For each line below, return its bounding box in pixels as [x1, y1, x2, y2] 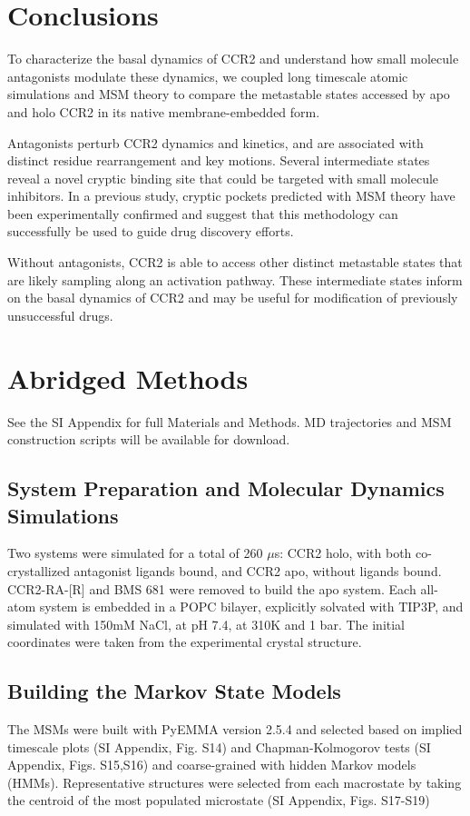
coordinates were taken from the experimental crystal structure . [7, 632, 362, 652]
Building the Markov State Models [7, 677, 341, 705]
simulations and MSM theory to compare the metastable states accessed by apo [7, 85, 450, 104]
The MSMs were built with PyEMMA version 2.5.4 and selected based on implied [7, 720, 463, 739]
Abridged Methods [7, 359, 249, 396]
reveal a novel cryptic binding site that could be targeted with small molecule [7, 168, 439, 187]
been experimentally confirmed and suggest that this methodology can [7, 204, 398, 223]
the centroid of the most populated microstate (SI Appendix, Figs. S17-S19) [7, 791, 430, 810]
